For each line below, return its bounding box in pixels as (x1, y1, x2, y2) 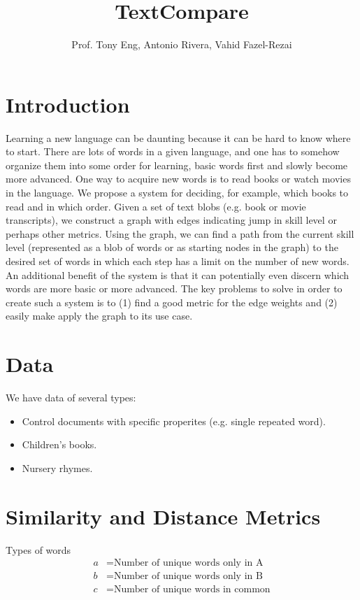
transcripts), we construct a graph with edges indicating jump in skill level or (6, 213, 337, 227)
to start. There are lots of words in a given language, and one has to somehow (6, 144, 340, 159)
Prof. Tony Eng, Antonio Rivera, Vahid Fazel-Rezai (71, 37, 292, 52)
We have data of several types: (6, 390, 136, 405)
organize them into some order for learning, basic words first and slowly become (6, 157, 348, 172)
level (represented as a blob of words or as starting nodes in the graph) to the (6, 240, 338, 255)
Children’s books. (22, 437, 97, 452)
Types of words (6, 542, 71, 557)
